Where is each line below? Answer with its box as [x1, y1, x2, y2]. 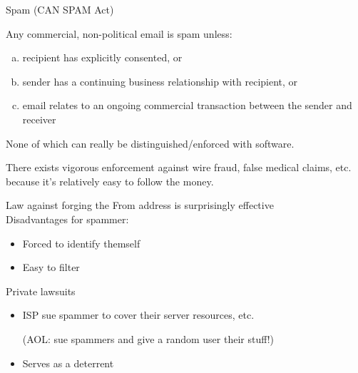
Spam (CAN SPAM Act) [6, 2, 114, 16]
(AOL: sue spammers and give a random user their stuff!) [22, 331, 275, 346]
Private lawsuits [6, 283, 76, 298]
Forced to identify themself [22, 235, 140, 250]
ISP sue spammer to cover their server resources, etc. [22, 307, 255, 322]
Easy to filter [22, 260, 80, 275]
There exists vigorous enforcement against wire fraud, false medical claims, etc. [6, 160, 352, 175]
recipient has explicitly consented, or [22, 50, 183, 65]
